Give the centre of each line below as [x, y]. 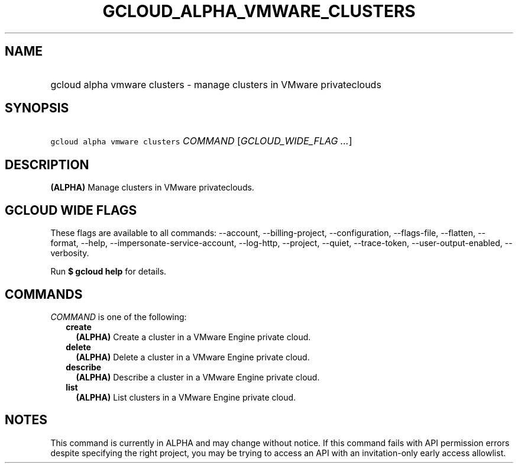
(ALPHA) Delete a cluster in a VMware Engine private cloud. [193, 357]
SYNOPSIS [37, 108]
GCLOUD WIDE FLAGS [71, 210]
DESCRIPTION [47, 164]
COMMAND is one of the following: [119, 317]
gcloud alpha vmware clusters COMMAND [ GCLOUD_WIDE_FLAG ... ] [201, 141]
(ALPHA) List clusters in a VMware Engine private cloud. [186, 397]
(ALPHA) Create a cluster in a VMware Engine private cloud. [193, 337]
